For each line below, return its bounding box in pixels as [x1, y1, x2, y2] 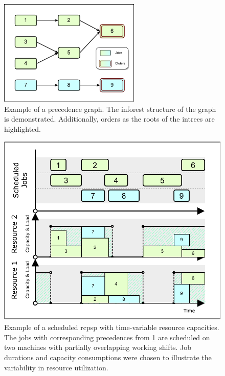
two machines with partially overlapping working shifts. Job [4, 342, 192, 353]
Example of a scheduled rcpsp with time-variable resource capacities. [4, 322, 219, 333]
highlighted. [4, 123, 41, 134]
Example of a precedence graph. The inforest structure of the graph [4, 103, 216, 114]
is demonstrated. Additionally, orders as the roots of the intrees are [4, 113, 215, 124]
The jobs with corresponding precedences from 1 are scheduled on [4, 332, 210, 342]
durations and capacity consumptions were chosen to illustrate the [4, 351, 212, 362]
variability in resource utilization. [4, 362, 108, 372]
